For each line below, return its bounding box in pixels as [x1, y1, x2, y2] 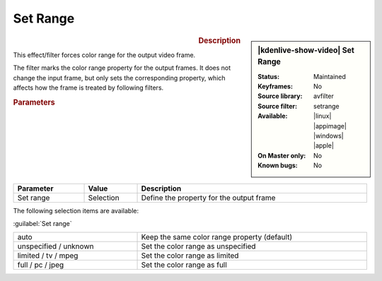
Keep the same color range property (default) [141, 232, 293, 242]
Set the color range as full [141, 260, 228, 270]
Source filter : [257, 102, 297, 110]
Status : [257, 72, 279, 80]
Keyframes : [257, 82, 294, 91]
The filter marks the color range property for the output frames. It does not [13, 64, 231, 72]
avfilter [313, 92, 334, 100]
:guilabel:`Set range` [13, 219, 72, 227]
